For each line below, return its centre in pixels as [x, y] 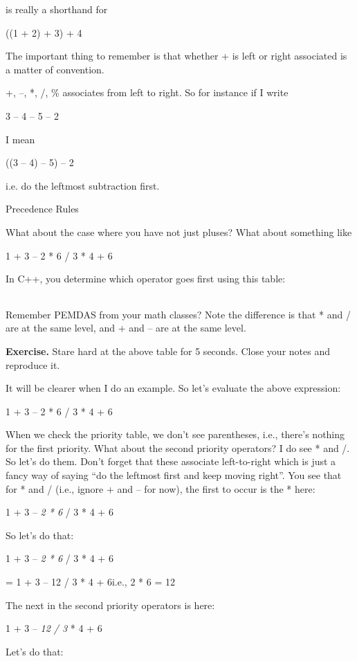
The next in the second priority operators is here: [110, 605]
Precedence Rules [42, 209]
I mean [20, 139]
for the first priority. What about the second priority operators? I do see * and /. [178, 447]
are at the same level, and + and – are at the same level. [126, 328]
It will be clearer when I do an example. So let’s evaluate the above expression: [173, 388]
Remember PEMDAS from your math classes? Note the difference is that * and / [178, 314]
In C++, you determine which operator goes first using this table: [146, 279]
